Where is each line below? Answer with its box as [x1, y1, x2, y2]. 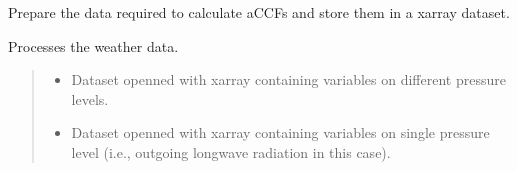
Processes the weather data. [8, 35, 179, 56]
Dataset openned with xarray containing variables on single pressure [71, 122, 490, 143]
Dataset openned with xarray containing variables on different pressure [71, 69, 506, 90]
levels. [71, 88, 109, 109]
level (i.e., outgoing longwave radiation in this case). [71, 141, 391, 162]
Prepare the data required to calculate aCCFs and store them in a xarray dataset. [8, 2, 510, 22]
